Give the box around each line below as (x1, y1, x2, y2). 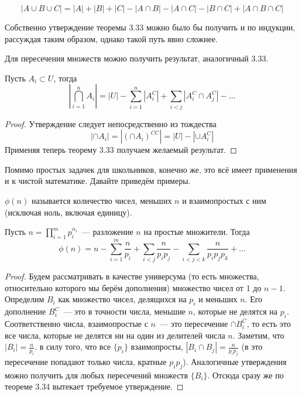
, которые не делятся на (193, 305, 278, 318)
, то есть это (246, 317, 291, 329)
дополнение (5, 305, 46, 318)
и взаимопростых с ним (182, 194, 266, 207)
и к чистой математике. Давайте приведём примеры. (5, 175, 191, 187)
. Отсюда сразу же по (207, 368, 284, 381)
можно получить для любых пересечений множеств (5, 368, 188, 381)
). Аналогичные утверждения (183, 355, 287, 367)
